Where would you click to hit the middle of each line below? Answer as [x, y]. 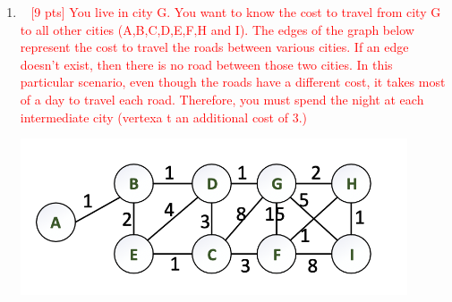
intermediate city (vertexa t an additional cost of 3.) [164, 117]
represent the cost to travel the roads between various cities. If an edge [214, 47]
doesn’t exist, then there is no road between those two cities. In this [206, 64]
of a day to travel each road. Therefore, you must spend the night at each [222, 99]
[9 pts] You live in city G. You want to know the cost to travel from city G [236, 12]
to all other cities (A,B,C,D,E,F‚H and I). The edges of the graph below [217, 29]
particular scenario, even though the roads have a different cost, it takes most [233, 82]
